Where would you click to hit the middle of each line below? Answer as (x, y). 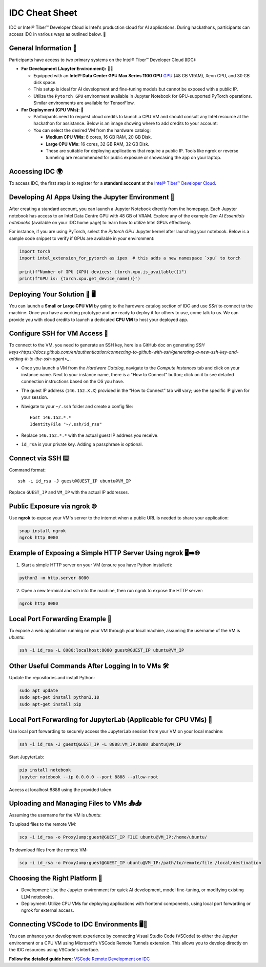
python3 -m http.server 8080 (54, 578)
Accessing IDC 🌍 (36, 172)
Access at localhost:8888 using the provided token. (61, 790)
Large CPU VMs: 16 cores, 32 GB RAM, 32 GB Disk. (98, 144)
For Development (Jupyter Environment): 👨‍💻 (67, 69)
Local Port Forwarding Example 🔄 (61, 619)
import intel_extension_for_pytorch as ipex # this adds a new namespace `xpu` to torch (130, 258)
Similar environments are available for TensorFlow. (84, 103)
